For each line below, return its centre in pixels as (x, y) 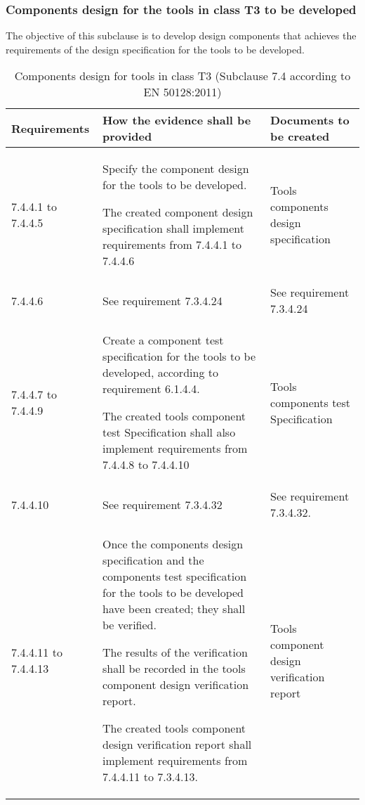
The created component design (178, 212)
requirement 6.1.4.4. (151, 389)
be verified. (129, 625)
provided (127, 136)
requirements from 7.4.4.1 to (172, 245)
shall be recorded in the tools (174, 669)
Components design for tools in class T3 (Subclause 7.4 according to (182, 76)
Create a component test (163, 340)
